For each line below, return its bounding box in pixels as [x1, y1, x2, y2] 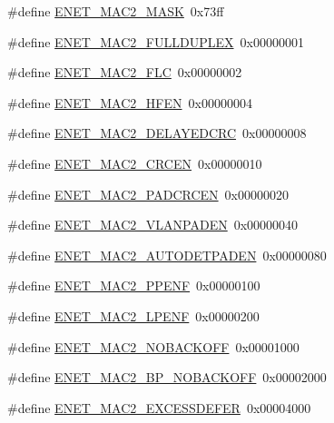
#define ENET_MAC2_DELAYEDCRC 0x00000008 [7, 123, 307, 143]
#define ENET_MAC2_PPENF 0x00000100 [7, 276, 260, 295]
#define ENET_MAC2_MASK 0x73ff [7, 2, 224, 20]
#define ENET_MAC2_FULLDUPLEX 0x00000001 [7, 32, 304, 51]
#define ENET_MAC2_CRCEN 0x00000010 [7, 153, 262, 172]
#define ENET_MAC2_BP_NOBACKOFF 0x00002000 [7, 368, 327, 387]
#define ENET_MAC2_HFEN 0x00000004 [7, 93, 252, 112]
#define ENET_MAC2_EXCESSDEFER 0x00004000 [7, 398, 311, 417]
